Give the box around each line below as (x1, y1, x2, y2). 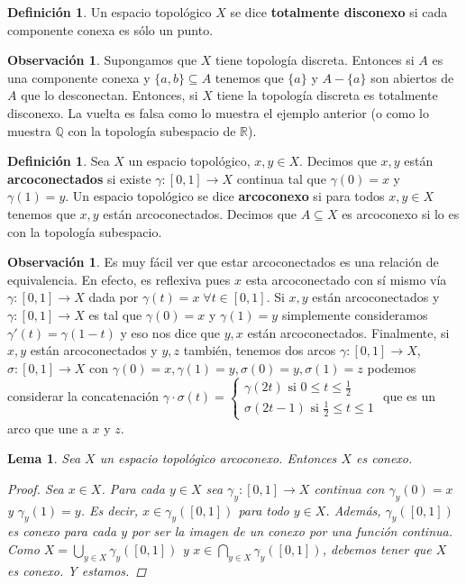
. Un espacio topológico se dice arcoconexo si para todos (65, 187, 385, 205)
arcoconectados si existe (7, 169, 151, 187)
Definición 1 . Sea (7, 151, 110, 170)
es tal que (88, 305, 142, 324)
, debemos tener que (322, 539, 432, 558)
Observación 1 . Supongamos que (7, 50, 197, 69)
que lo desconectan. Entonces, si (21, 86, 198, 105)
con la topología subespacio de (68, 121, 236, 140)
